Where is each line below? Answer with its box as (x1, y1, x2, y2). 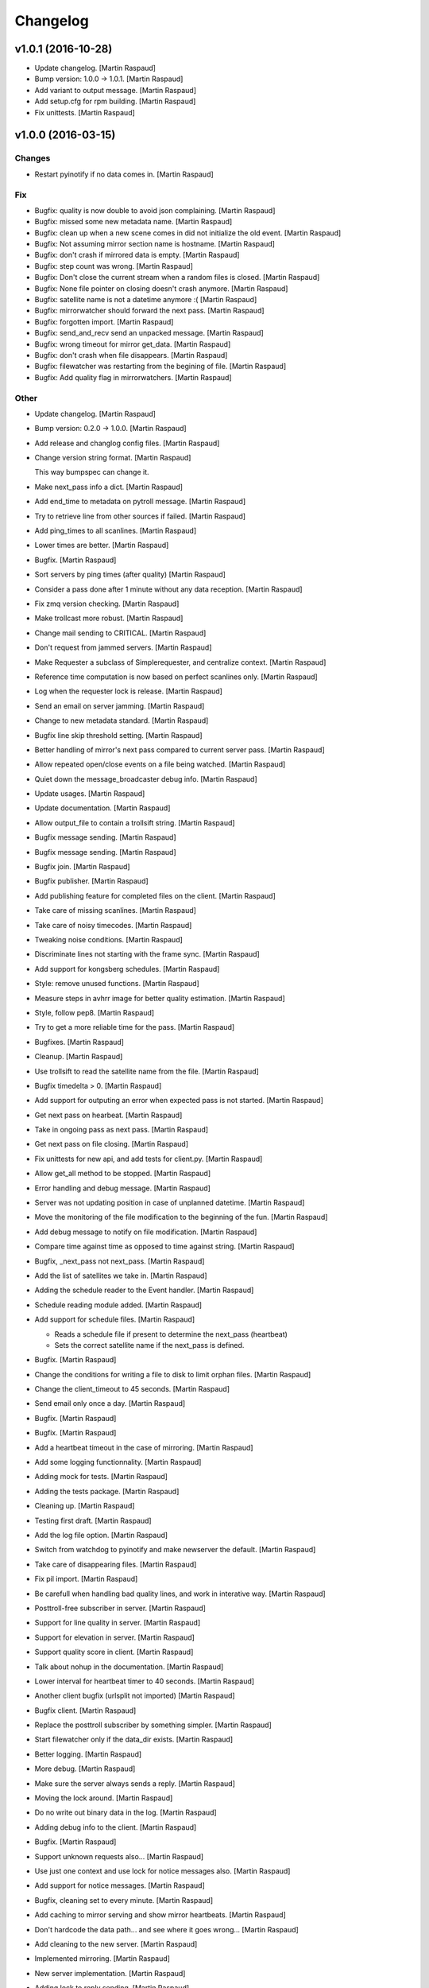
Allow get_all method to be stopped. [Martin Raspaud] (34, 1169, 211, 1178)
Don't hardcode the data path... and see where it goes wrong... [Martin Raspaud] (34, 1924, 300, 1934)
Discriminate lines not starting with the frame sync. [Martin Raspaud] (34, 949, 260, 959)
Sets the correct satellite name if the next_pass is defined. (54, 1340, 245, 1349)
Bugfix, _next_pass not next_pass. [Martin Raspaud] (34, 1256, 205, 1266)
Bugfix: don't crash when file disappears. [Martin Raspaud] (34, 351, 228, 359)
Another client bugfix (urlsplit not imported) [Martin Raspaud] (34, 1691, 235, 1701)
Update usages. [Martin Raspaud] (34, 789, 145, 798)
